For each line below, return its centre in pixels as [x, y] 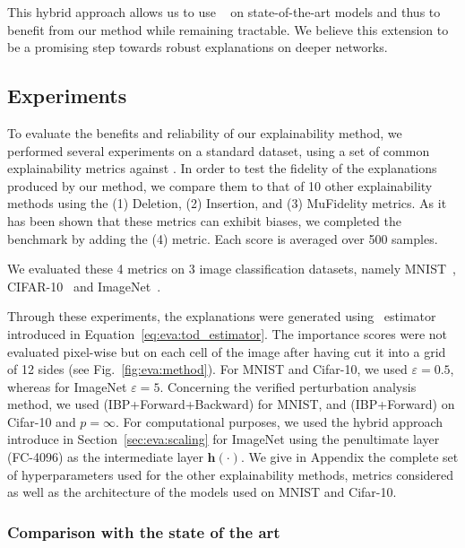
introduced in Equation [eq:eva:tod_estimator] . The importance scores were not [228, 333]
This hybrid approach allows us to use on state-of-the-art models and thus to [224, 12]
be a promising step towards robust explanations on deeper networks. [198, 47]
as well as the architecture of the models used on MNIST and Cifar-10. [202, 492]
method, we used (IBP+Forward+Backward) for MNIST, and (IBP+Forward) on [231, 404]
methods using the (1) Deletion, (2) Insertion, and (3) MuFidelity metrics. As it [227, 203]
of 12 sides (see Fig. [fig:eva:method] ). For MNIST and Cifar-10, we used [207, 369]
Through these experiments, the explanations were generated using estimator [222, 316]
